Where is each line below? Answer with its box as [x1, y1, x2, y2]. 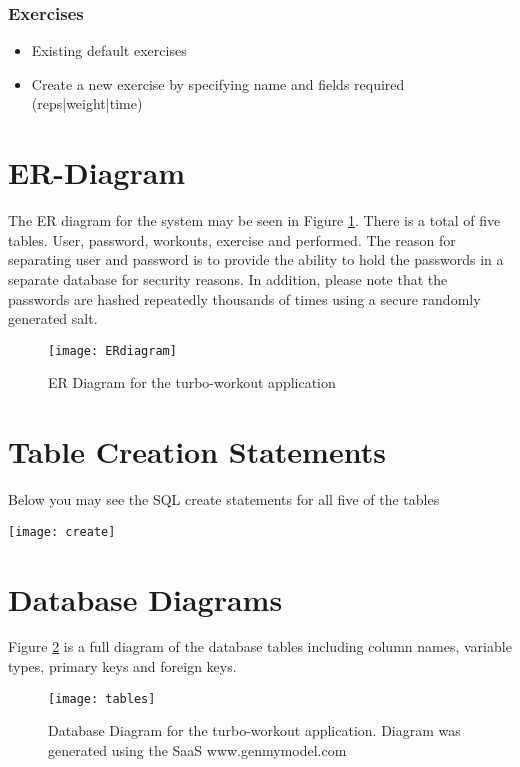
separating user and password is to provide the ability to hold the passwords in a [8, 249, 504, 270]
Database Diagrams [8, 578, 283, 619]
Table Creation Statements [8, 431, 386, 472]
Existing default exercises [31, 40, 187, 61]
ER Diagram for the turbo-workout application [48, 372, 336, 393]
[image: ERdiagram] [48, 343, 177, 358]
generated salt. [8, 308, 98, 329]
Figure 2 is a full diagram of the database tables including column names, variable [8, 636, 512, 657]
